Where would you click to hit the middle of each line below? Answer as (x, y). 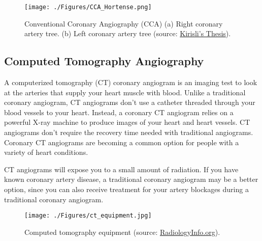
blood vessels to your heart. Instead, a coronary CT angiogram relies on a (119, 112)
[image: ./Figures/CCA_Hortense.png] (88, 7)
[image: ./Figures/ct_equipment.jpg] (88, 216)
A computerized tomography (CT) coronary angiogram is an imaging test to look (131, 82)
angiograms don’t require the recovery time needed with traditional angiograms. (129, 132)
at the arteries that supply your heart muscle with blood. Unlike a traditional (125, 92)
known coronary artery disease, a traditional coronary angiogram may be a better (131, 179)
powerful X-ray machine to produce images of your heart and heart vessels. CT (127, 122)
